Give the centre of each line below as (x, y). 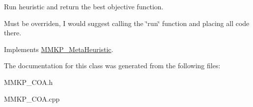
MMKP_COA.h (28, 82)
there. (13, 33)
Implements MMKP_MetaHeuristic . (59, 49)
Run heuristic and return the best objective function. (84, 6)
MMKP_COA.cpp (32, 98)
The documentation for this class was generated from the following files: (112, 66)
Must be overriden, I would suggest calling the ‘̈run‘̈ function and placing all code (127, 23)
